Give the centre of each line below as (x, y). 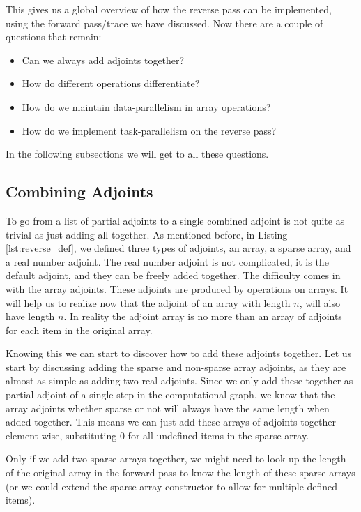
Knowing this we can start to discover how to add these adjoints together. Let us (179, 353)
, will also (320, 302)
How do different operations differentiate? (111, 83)
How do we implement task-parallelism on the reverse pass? (149, 130)
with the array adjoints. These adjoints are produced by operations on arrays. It (177, 288)
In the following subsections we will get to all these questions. (137, 154)
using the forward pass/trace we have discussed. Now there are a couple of (164, 23)
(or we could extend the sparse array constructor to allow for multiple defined (172, 486)
